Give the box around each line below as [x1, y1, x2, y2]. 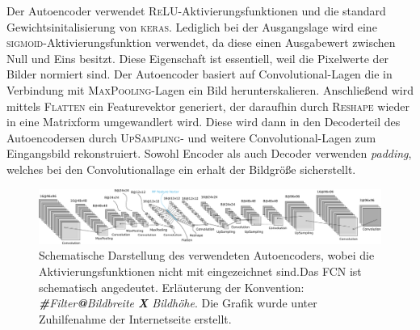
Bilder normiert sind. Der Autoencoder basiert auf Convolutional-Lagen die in [6, 66, 393, 82]
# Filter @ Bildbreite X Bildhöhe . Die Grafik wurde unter [39, 294, 317, 311]
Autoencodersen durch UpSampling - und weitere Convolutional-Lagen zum [6, 129, 376, 146]
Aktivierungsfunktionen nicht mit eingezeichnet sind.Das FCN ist [39, 263, 362, 280]
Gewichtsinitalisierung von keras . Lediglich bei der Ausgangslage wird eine [6, 18, 377, 35]
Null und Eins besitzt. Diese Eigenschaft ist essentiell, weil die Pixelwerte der [6, 49, 389, 66]
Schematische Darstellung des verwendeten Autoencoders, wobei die [39, 247, 375, 264]
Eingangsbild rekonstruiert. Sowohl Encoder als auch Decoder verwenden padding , [6, 145, 412, 162]
